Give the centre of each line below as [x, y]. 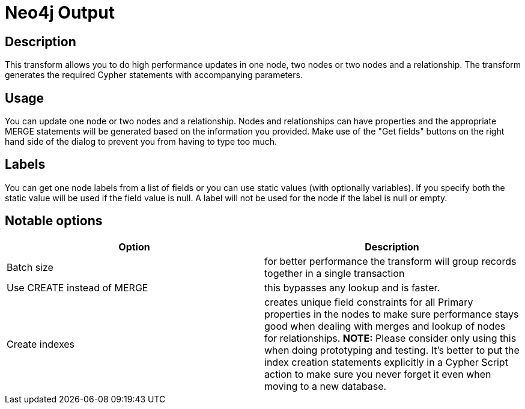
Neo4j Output [60, 13]
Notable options [54, 221]
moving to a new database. [326, 386]
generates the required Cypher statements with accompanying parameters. [154, 75]
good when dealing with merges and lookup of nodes [385, 326]
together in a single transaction [335, 273]
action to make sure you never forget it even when [378, 374]
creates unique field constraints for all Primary [369, 302]
